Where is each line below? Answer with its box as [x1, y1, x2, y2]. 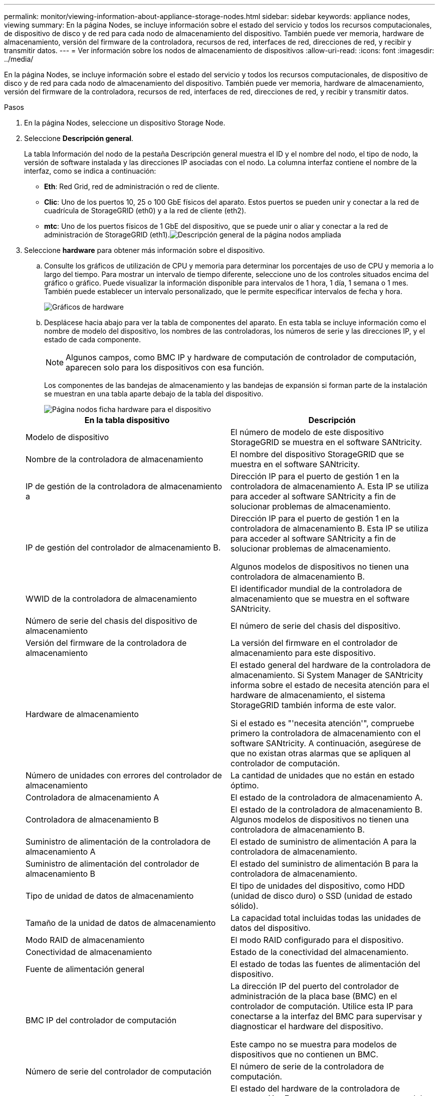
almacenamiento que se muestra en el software [231, 594, 409, 604]
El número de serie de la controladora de [231, 1061, 384, 1071]
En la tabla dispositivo [84, 415, 170, 425]
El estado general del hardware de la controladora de [231, 660, 431, 670]
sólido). [231, 901, 259, 911]
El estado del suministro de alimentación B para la [231, 859, 418, 869]
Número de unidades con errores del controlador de [26, 770, 222, 780]
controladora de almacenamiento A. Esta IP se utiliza [231, 481, 429, 491]
